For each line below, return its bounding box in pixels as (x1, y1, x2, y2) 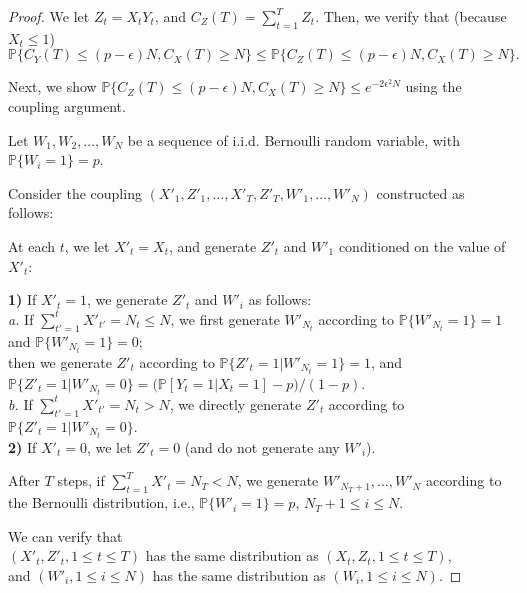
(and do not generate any (184, 436, 340, 457)
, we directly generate (169, 393, 302, 414)
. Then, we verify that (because (315, 6, 507, 26)
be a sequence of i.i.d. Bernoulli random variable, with (127, 129, 460, 150)
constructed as (376, 182, 465, 203)
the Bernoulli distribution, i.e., (8, 492, 195, 513)
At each (8, 235, 56, 256)
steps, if (57, 470, 105, 491)
